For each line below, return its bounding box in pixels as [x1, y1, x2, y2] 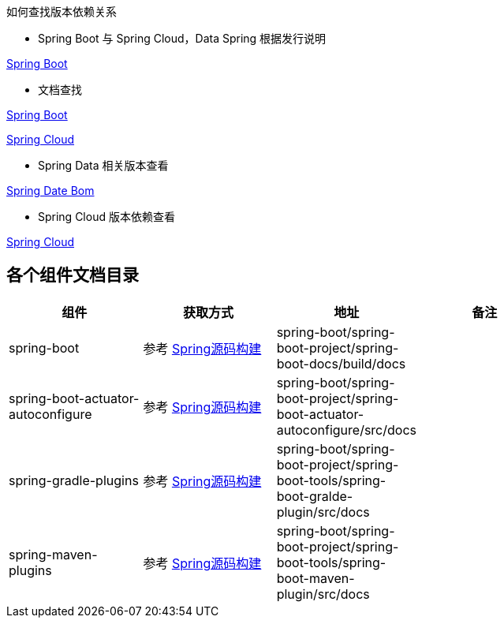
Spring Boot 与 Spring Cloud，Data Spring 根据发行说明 [38, 32, 327, 45]
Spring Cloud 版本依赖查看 [38, 210, 175, 223]
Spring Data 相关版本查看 [38, 159, 169, 172]
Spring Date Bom [6, 184, 95, 197]
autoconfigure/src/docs [276, 421, 416, 438]
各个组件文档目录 [6, 265, 139, 286]
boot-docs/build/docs [276, 355, 406, 372]
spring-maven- [9, 546, 98, 562]
